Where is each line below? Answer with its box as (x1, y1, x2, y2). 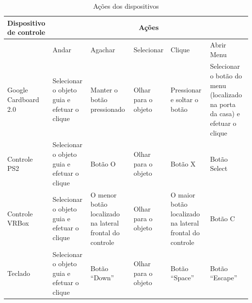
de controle (7, 27, 46, 37)
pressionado (90, 104, 125, 114)
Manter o (90, 85, 118, 95)
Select (210, 163, 228, 173)
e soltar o (171, 94, 198, 105)
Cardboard (7, 94, 39, 105)
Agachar (90, 44, 115, 54)
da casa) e (210, 108, 240, 119)
